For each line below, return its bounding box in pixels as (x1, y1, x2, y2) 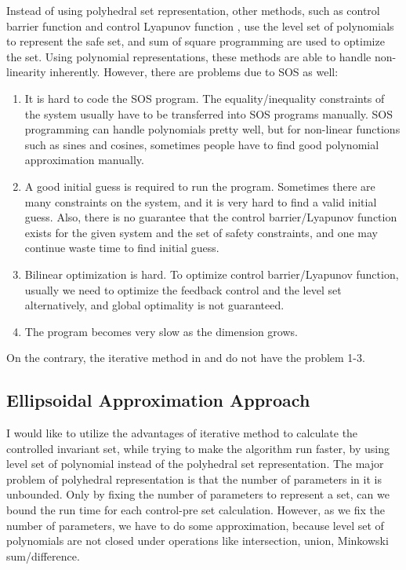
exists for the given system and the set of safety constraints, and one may (24, 224, 378, 240)
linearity (6, 64, 46, 80)
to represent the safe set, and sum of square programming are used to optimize (6, 33, 385, 49)
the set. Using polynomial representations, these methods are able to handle (6, 48, 372, 64)
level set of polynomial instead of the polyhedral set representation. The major (6, 455, 384, 472)
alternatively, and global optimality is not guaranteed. (24, 297, 285, 313)
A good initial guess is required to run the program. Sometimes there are (24, 177, 375, 194)
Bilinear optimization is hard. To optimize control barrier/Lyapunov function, (24, 265, 399, 282)
